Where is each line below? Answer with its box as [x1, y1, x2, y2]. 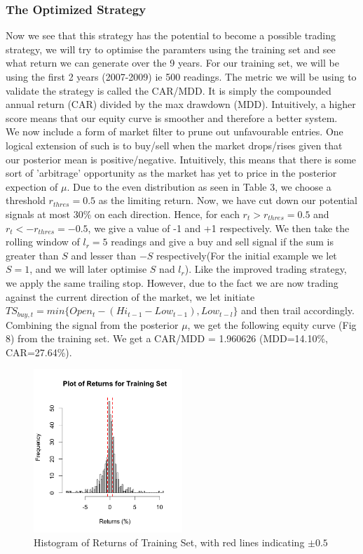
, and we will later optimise [29, 262, 147, 276]
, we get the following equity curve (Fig [187, 317, 357, 332]
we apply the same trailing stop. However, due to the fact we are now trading [6, 275, 338, 290]
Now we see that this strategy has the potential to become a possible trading [6, 28, 336, 43]
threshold [6, 193, 46, 208]
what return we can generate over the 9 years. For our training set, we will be [6, 55, 339, 70]
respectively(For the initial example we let [156, 248, 337, 262]
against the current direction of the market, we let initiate [6, 289, 255, 304]
